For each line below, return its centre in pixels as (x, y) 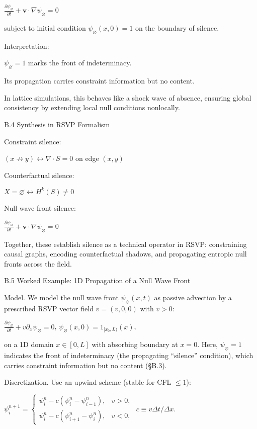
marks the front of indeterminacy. (80, 63)
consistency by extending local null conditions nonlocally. (92, 107)
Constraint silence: (33, 141)
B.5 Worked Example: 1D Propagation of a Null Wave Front (97, 280)
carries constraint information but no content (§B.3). (85, 365)
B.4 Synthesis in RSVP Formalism (57, 124)
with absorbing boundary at (135, 344)
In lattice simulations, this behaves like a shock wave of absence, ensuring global (128, 97)
